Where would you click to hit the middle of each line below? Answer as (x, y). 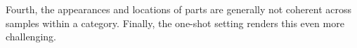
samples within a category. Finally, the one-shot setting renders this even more (175, 23)
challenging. (31, 37)
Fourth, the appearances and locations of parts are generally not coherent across (179, 9)
